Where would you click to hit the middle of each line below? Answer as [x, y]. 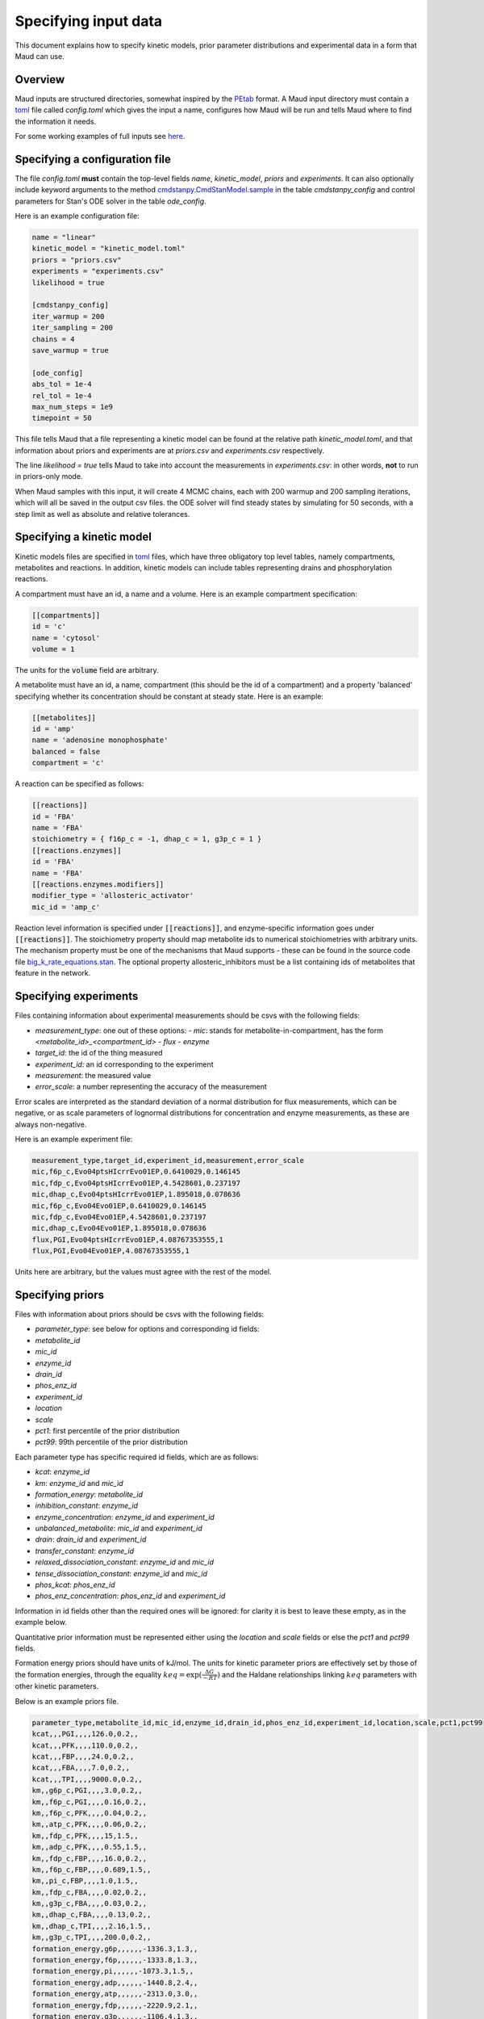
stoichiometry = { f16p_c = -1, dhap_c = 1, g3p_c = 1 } [147, 839]
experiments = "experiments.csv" [98, 271]
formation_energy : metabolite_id [89, 1494]
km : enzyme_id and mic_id [79, 1483]
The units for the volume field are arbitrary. [87, 670]
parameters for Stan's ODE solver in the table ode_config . [111, 201]
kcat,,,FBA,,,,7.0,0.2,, [81, 1768]
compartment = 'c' [68, 763]
